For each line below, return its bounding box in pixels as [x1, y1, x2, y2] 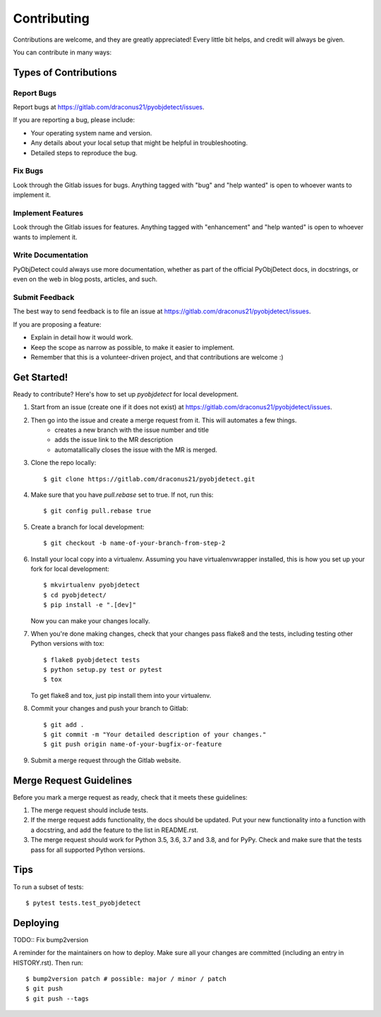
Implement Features [13, 208, 84, 218]
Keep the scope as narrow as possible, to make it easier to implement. [30, 343, 235, 351]
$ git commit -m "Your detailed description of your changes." [43, 730, 267, 739]
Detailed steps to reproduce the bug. [30, 148, 138, 157]
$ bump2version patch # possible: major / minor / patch [25, 975, 227, 983]
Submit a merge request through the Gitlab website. [30, 756, 181, 764]
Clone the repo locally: [30, 459, 97, 467]
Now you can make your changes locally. [30, 616, 150, 625]
